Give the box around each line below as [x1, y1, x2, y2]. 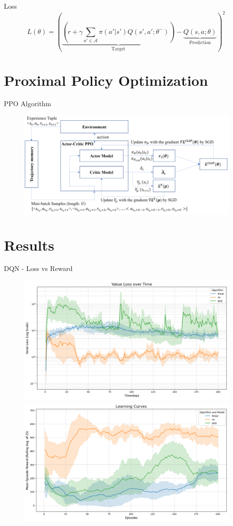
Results [4, 235, 54, 255]
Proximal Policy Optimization [4, 70, 208, 90]
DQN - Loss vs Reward [4, 263, 73, 273]
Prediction [189, 40, 211, 45]
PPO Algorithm [4, 98, 51, 108]
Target [111, 47, 126, 52]
